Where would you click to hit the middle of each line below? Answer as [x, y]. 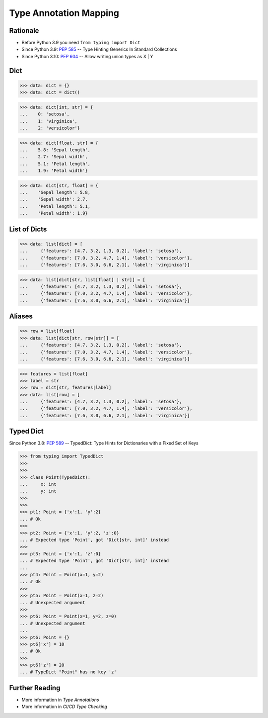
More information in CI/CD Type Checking [65, 707]
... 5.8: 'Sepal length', [55, 150]
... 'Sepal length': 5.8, [55, 192]
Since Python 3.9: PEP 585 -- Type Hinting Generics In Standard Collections [99, 49]
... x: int [38, 484]
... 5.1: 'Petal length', [55, 164]
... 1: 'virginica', [49, 121]
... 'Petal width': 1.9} [54, 213]
